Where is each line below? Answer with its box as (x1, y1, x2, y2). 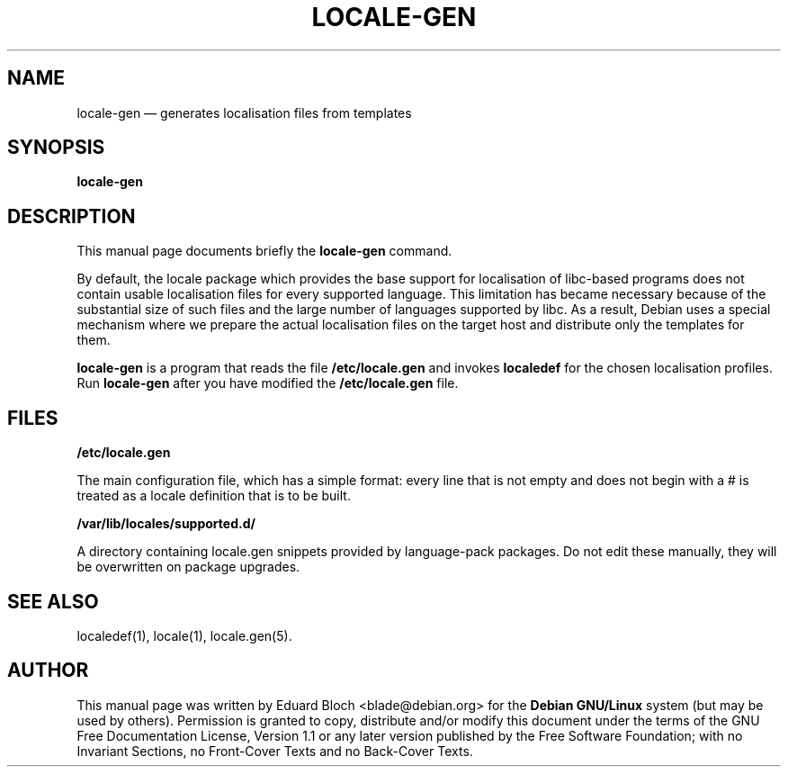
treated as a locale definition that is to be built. (76, 488, 351, 504)
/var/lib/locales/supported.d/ (76, 516, 255, 532)
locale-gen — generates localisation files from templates (76, 104, 412, 121)
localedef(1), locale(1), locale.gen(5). (76, 627, 292, 643)
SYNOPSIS (7, 136, 105, 159)
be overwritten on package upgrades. (76, 559, 300, 575)
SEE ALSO (7, 589, 99, 613)
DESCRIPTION (7, 204, 136, 228)
